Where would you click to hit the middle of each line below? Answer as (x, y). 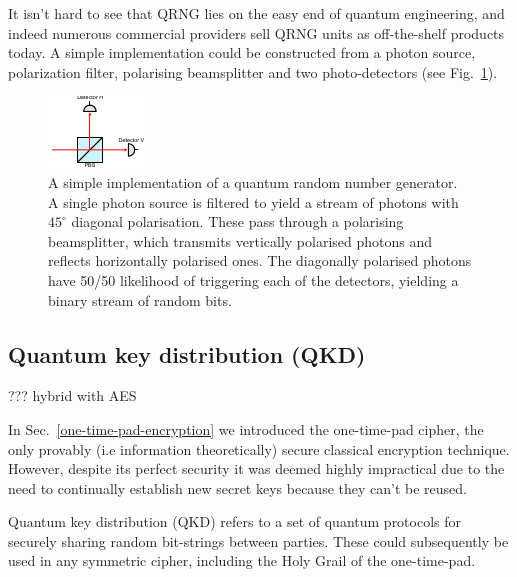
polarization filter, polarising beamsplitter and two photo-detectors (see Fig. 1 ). (253, 71)
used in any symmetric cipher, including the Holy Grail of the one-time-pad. (242, 560)
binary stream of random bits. (140, 299)
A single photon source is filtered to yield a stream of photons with (253, 201)
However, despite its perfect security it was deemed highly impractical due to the (256, 468)
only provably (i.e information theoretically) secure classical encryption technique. (259, 448)
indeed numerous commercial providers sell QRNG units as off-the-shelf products (256, 32)
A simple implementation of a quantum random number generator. (253, 181)
